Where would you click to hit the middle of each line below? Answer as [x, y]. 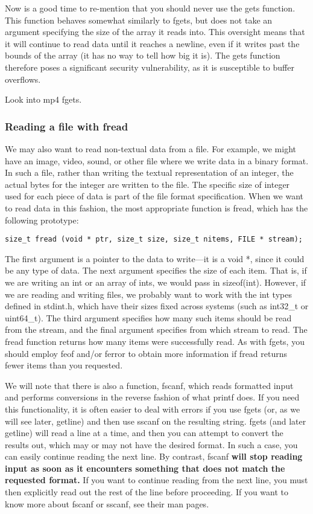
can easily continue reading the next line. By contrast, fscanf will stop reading [154, 456]
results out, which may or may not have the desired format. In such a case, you [151, 444]
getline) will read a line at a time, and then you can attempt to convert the [144, 433]
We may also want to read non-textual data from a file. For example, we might [150, 148]
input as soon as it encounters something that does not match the [145, 468]
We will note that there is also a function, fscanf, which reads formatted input [149, 385]
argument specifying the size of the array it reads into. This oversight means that [155, 32]
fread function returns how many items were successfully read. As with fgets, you [155, 341]
